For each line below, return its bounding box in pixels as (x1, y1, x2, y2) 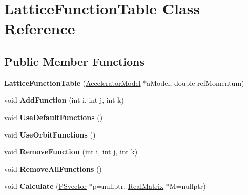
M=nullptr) (169, 181, 206, 191)
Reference (4, 18, 75, 39)
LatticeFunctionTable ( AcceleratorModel (4, 77, 141, 88)
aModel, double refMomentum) (147, 77, 244, 88)
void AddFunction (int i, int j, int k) (4, 94, 124, 105)
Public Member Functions (4, 53, 144, 69)
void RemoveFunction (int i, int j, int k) (4, 146, 138, 157)
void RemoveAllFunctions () (4, 163, 102, 174)
